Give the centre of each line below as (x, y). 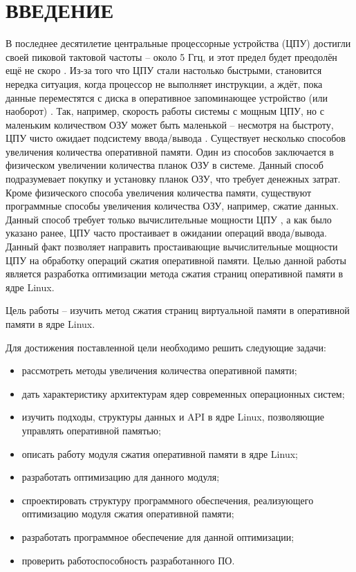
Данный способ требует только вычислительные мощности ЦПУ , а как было (169, 219)
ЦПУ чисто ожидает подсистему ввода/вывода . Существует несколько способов (176, 138)
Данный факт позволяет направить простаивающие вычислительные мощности (172, 247)
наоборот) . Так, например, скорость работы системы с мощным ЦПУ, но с (165, 111)
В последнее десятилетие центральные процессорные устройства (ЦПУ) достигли (178, 43)
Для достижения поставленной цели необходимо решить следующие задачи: (166, 347)
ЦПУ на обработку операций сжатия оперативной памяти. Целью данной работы (176, 260)
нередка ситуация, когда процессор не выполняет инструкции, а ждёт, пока (164, 83)
